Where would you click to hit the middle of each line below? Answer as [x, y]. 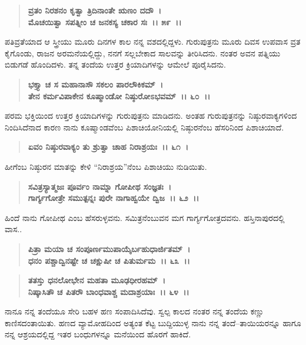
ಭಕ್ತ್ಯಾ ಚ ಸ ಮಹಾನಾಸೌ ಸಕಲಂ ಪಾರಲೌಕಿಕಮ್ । [95, 84]
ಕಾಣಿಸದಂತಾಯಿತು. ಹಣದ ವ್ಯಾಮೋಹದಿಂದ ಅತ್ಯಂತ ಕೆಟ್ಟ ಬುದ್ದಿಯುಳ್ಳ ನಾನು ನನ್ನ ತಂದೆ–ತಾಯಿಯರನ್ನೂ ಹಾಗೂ [153, 322]
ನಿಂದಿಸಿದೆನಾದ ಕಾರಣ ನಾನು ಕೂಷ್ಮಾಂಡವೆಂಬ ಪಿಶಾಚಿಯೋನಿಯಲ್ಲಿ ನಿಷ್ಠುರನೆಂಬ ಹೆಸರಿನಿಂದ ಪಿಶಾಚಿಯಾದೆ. [144, 127]
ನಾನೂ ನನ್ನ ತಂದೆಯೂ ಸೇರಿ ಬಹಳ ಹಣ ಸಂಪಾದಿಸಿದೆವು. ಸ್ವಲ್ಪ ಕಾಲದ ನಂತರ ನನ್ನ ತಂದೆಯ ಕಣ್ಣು [134, 311]
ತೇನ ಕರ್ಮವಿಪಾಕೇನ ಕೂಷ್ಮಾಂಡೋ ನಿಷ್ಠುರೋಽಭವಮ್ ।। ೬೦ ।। [119, 96]
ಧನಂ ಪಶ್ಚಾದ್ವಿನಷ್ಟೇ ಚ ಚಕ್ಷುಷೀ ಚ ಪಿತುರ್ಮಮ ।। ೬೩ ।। [109, 260]
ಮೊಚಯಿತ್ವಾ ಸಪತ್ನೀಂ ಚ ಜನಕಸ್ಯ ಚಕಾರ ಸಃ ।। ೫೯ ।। [105, 21]
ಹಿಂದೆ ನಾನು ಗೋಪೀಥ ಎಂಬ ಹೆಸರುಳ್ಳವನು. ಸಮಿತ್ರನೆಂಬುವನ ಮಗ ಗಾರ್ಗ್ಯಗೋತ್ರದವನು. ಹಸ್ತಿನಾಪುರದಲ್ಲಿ [145, 217]
